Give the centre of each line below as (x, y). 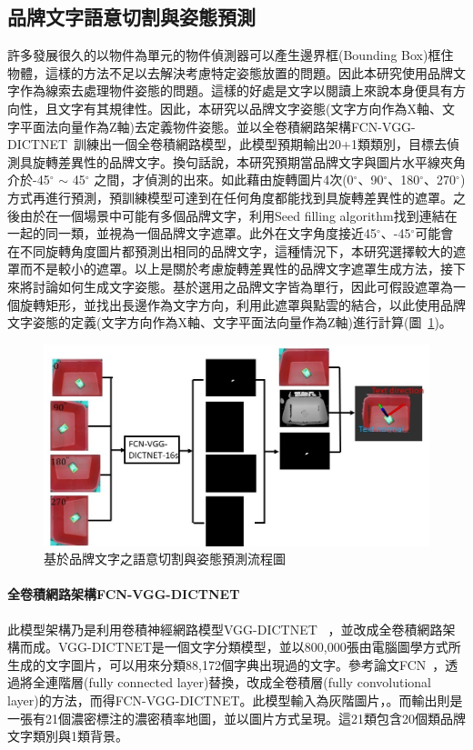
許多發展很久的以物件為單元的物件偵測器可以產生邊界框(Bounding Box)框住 (231, 55)
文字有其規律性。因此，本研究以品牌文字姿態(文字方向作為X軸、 (250, 108)
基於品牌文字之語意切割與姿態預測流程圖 (165, 559)
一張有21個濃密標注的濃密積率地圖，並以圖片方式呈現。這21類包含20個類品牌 (236, 718)
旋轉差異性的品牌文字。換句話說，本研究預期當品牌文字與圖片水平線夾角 (249, 161)
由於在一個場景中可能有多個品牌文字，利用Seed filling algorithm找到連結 (232, 215)
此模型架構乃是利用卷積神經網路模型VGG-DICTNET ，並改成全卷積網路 (225, 629)
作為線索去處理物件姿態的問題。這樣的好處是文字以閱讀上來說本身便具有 (236, 90)
